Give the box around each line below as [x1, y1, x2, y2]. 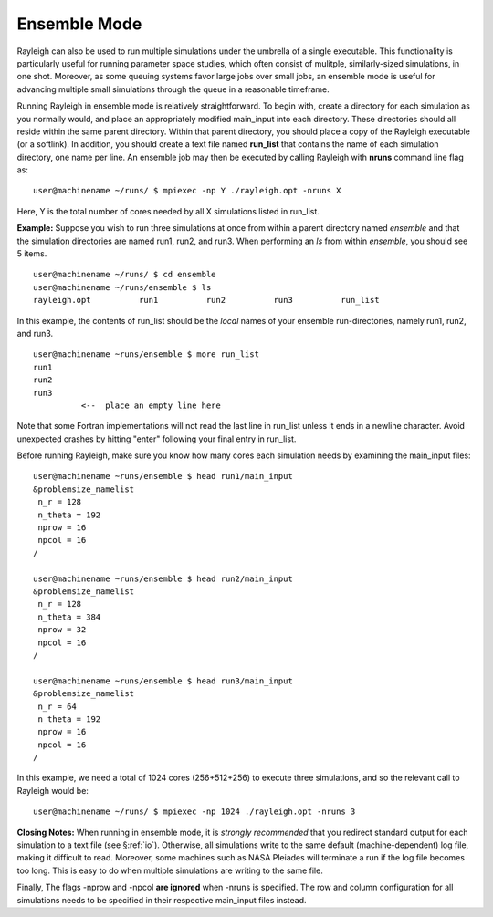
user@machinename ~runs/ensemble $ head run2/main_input [33, 573, 294, 584]
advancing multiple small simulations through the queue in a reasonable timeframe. [16, 83, 330, 95]
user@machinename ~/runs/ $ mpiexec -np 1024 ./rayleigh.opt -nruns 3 [33, 807, 356, 817]
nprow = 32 [37, 625, 87, 635]
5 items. [16, 248, 47, 259]
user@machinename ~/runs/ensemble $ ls [33, 282, 212, 292]
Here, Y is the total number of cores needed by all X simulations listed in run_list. [16, 205, 320, 216]
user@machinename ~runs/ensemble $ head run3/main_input [33, 675, 294, 686]
